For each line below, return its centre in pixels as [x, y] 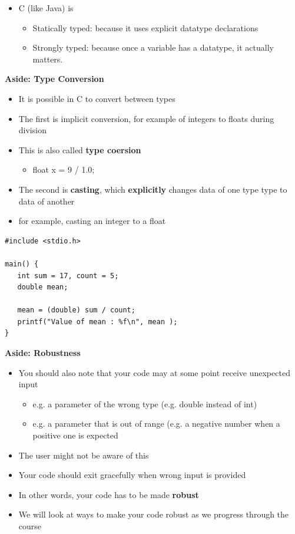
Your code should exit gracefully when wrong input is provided [132, 475]
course [30, 526]
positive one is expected [75, 435]
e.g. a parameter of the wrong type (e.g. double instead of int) [145, 403]
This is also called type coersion [80, 149]
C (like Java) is [46, 8]
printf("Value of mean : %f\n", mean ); [97, 322]
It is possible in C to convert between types [97, 98]
